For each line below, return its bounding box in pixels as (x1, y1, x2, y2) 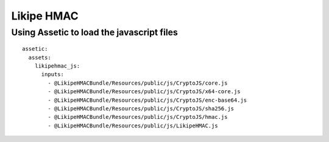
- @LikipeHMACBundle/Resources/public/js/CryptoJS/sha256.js (48, 105, 235, 112)
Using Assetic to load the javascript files (11, 27, 178, 38)
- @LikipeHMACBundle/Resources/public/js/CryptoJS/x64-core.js (48, 88, 241, 95)
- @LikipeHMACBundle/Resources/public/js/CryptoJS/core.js (48, 79, 228, 87)
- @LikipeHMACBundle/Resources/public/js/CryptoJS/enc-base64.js (48, 96, 247, 104)
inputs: (41, 71, 64, 78)
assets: (28, 54, 51, 61)
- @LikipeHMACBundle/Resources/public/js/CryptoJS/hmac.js (48, 113, 228, 121)
